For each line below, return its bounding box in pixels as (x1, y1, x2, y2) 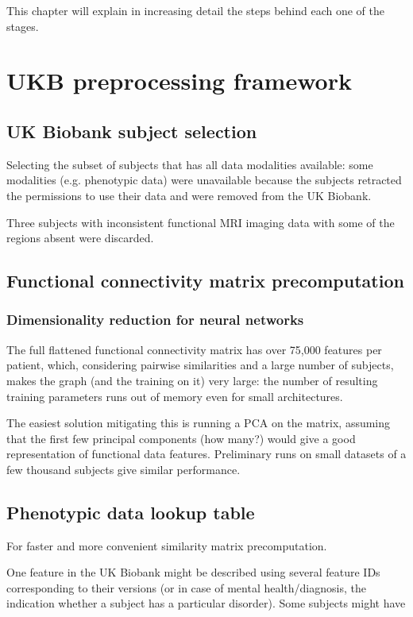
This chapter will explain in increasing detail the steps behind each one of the (6, 2, 384, 18)
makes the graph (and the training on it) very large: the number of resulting (6, 372, 378, 388)
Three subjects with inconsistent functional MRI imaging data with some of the (6, 214, 395, 230)
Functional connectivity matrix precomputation (6, 268, 404, 293)
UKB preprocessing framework (6, 64, 352, 97)
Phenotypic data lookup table (6, 499, 255, 524)
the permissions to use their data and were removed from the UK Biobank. (6, 187, 372, 203)
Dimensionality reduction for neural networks (6, 310, 304, 330)
